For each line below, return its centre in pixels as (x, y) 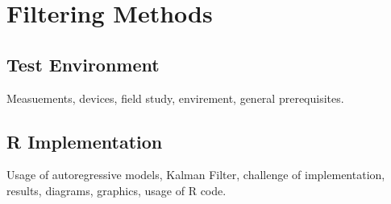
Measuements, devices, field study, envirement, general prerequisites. (175, 98)
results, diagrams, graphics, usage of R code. (116, 190)
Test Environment (83, 64)
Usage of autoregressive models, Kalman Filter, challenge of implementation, (196, 175)
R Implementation (85, 141)
